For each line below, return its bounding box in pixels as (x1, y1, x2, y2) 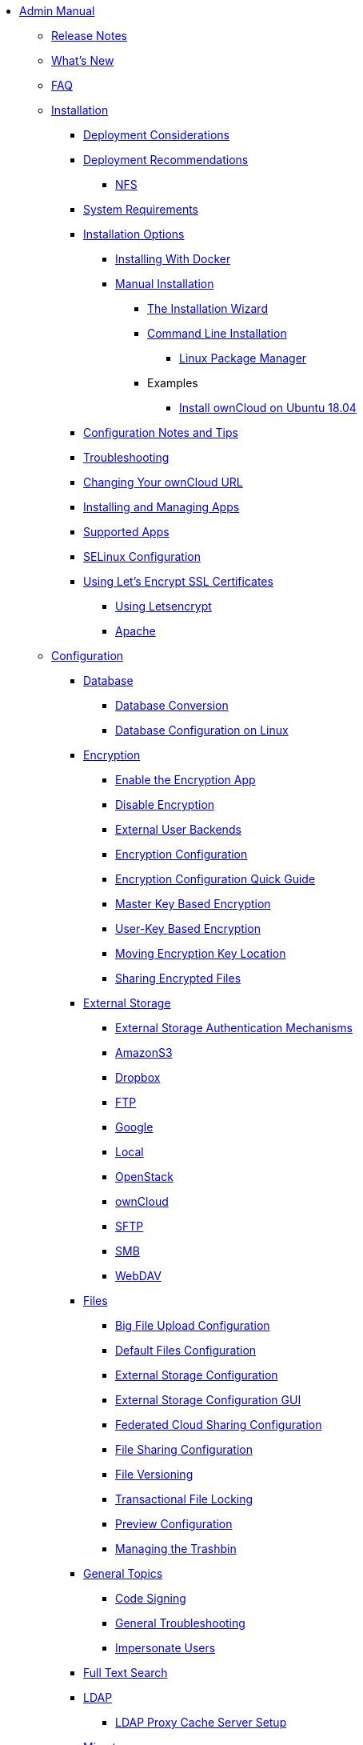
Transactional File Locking (115, 1492, 253, 1506)
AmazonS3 (115, 1046, 173, 1059)
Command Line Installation (147, 326, 287, 340)
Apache (115, 624, 156, 638)
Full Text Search (83, 1666, 168, 1679)
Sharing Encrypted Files (115, 971, 241, 985)
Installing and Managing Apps (83, 500, 240, 514)
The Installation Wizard (147, 302, 268, 315)
